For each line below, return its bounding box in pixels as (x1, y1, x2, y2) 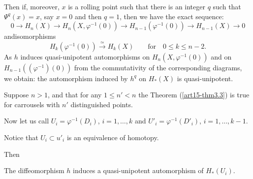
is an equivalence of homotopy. (66, 132, 159, 142)
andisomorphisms (4, 31, 56, 41)
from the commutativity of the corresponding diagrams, (74, 62, 242, 72)
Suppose (4, 89, 29, 100)
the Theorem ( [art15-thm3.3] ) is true (138, 89, 250, 100)
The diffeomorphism (4, 165, 64, 176)
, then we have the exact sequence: (120, 11, 224, 21)
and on (211, 51, 232, 61)
